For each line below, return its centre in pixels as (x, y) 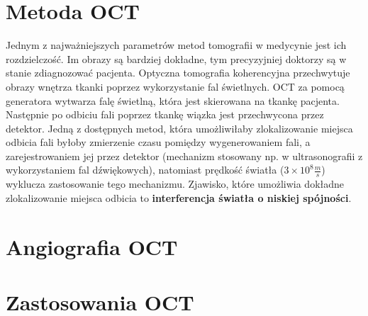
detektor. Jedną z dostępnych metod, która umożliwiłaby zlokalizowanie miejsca (179, 128)
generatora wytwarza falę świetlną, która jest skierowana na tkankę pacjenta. (173, 100)
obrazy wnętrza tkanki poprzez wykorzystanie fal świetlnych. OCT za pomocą (175, 86)
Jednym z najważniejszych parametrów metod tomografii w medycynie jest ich (176, 45)
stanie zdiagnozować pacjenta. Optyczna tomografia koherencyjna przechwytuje (178, 73)
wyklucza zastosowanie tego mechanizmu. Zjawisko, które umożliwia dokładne (175, 184)
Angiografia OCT (92, 246)
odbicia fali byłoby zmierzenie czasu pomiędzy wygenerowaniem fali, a (158, 142)
